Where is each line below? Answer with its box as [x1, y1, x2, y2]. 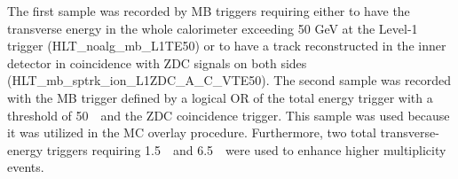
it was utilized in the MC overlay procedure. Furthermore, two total [7, 123, 376, 142]
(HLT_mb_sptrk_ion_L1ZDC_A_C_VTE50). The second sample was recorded [7, 71, 452, 89]
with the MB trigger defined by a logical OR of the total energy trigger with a [7, 88, 433, 106]
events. [7, 158, 44, 176]
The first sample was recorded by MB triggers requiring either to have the [7, 2, 410, 19]
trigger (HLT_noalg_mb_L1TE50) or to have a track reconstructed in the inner [7, 36, 446, 55]
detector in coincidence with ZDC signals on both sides [7, 53, 307, 72]
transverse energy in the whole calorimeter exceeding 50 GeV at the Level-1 [7, 19, 418, 37]
